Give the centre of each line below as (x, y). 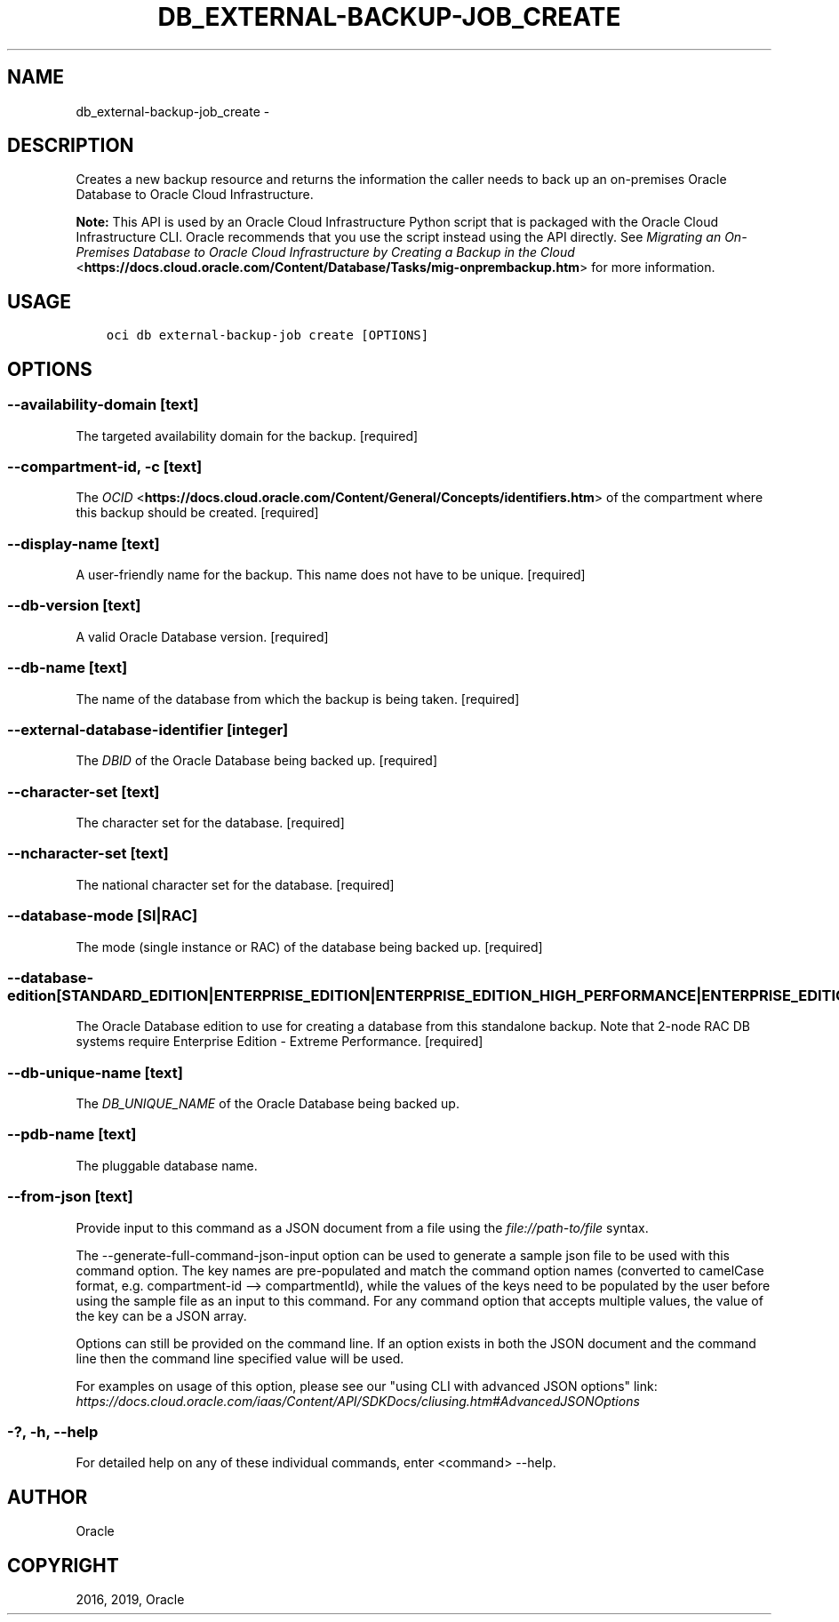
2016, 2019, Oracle (130, 1599)
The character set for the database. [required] (210, 823)
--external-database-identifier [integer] (148, 729)
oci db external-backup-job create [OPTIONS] (268, 336)
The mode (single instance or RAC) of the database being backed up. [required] (309, 947)
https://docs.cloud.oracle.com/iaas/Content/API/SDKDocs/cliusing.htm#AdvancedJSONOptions (358, 1401)
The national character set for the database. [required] (235, 884)
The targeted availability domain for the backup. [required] (247, 435)
